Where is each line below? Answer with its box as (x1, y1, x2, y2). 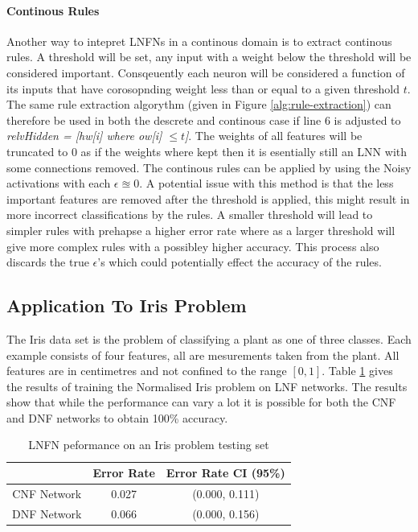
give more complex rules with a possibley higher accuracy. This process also (6, 237, 379, 254)
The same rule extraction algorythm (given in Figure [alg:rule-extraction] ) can (6, 96, 391, 113)
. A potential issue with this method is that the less (139, 175, 394, 192)
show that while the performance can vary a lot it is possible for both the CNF (6, 394, 396, 410)
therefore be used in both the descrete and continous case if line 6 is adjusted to (6, 111, 401, 128)
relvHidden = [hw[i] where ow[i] (6, 127, 162, 144)
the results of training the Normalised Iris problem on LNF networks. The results (6, 377, 408, 394)
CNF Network (12, 485, 82, 501)
